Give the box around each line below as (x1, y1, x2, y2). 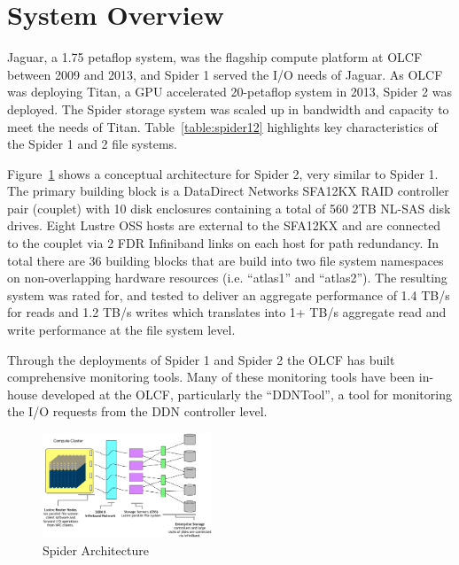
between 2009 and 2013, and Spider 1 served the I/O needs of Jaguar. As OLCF (7, 65, 443, 83)
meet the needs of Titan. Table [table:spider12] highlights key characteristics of (7, 117, 438, 135)
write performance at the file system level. (7, 321, 236, 339)
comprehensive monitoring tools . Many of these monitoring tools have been (7, 368, 416, 386)
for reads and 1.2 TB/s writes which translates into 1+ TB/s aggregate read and (7, 303, 447, 321)
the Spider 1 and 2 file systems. (7, 135, 177, 153)
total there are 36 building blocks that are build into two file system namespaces (7, 251, 444, 269)
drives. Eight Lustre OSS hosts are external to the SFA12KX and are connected (7, 216, 441, 235)
